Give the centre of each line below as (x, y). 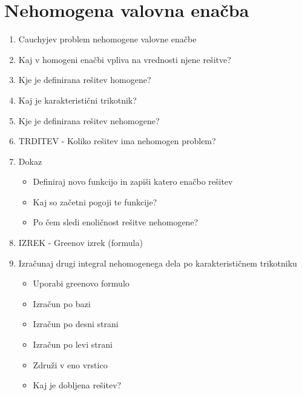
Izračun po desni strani (76, 324)
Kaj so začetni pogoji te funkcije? (95, 201)
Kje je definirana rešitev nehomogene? (89, 120)
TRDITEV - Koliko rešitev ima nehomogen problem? (117, 141)
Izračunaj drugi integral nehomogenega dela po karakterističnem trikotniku (158, 263)
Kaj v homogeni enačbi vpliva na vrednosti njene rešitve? (125, 59)
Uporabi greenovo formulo (81, 283)
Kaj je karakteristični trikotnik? (77, 100)
